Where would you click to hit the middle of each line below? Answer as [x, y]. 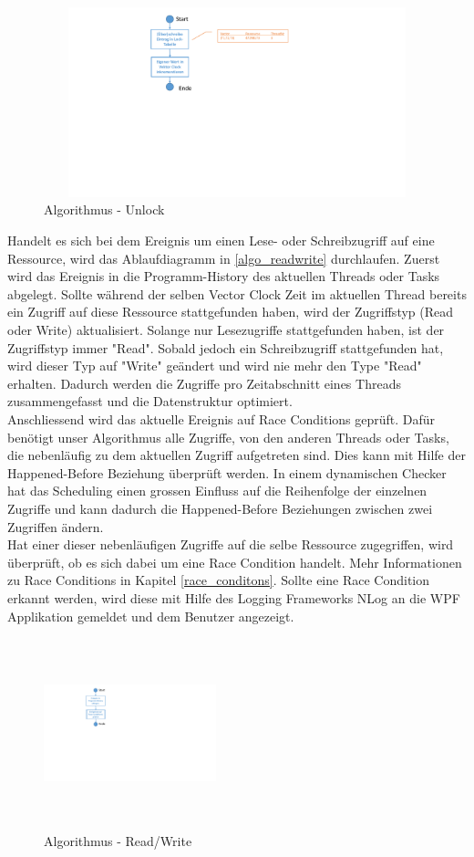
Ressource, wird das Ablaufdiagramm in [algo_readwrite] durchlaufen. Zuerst [224, 258]
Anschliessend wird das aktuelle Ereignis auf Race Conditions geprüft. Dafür [222, 418]
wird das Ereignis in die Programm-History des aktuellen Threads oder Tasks [224, 276]
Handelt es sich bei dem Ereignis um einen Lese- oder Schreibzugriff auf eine [221, 240]
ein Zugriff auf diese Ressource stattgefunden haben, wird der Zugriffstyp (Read [231, 312]
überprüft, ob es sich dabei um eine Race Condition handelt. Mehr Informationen [235, 562]
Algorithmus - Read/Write [118, 840]
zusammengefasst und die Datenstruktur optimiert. [150, 401]
